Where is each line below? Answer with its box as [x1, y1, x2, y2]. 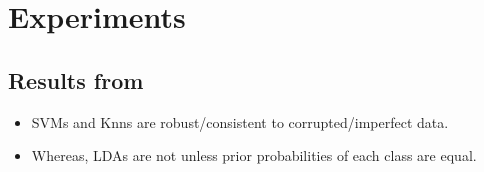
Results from [8, 64, 144, 95]
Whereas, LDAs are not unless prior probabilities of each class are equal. [31, 145, 477, 166]
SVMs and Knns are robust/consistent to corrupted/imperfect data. [31, 111, 449, 132]
